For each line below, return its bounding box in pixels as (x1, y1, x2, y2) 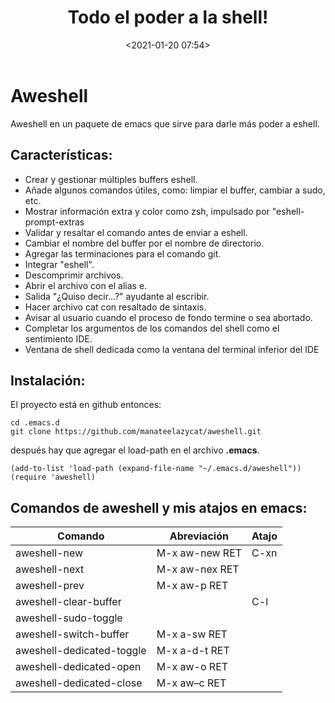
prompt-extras (24, 216, 85, 228)
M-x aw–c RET (156, 676, 227, 690)
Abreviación (169, 529, 229, 543)
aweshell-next (15, 562, 85, 576)
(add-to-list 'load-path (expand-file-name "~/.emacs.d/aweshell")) (10, 464, 302, 474)
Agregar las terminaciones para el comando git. (24, 247, 222, 260)
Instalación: (10, 372, 86, 389)
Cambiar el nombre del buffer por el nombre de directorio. (24, 237, 265, 249)
